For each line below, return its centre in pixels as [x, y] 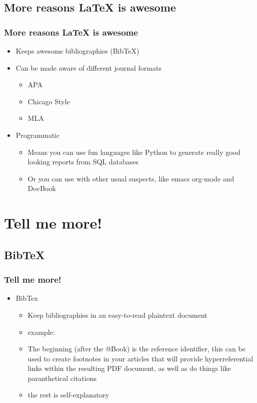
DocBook [42, 188]
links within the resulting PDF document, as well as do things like [129, 368]
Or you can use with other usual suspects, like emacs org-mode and [131, 178]
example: [41, 332]
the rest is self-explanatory [68, 395]
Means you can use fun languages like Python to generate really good [134, 152]
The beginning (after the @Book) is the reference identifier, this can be [136, 349]
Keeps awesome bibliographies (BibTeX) [77, 51]
